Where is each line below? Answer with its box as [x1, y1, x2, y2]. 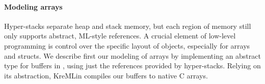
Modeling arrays [4, 1, 63, 12]
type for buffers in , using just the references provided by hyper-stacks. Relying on [4, 60, 261, 71]
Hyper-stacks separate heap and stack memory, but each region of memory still [4, 20, 251, 31]
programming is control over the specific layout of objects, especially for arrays [4, 40, 250, 51]
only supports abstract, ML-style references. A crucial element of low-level [4, 30, 236, 41]
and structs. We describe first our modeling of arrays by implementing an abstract [4, 50, 261, 61]
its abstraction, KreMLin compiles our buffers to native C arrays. [4, 70, 208, 80]
